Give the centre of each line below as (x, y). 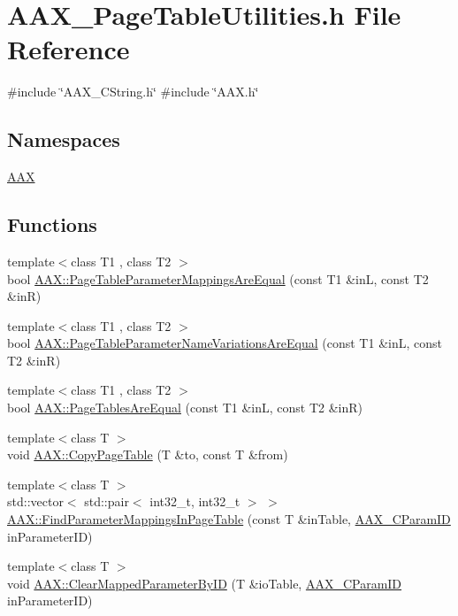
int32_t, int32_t (195, 501)
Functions (52, 224)
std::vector (35, 501)
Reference (69, 49)
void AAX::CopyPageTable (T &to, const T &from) (148, 454)
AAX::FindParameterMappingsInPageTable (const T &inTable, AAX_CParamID (229, 519)
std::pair (107, 501)
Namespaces (64, 139)
